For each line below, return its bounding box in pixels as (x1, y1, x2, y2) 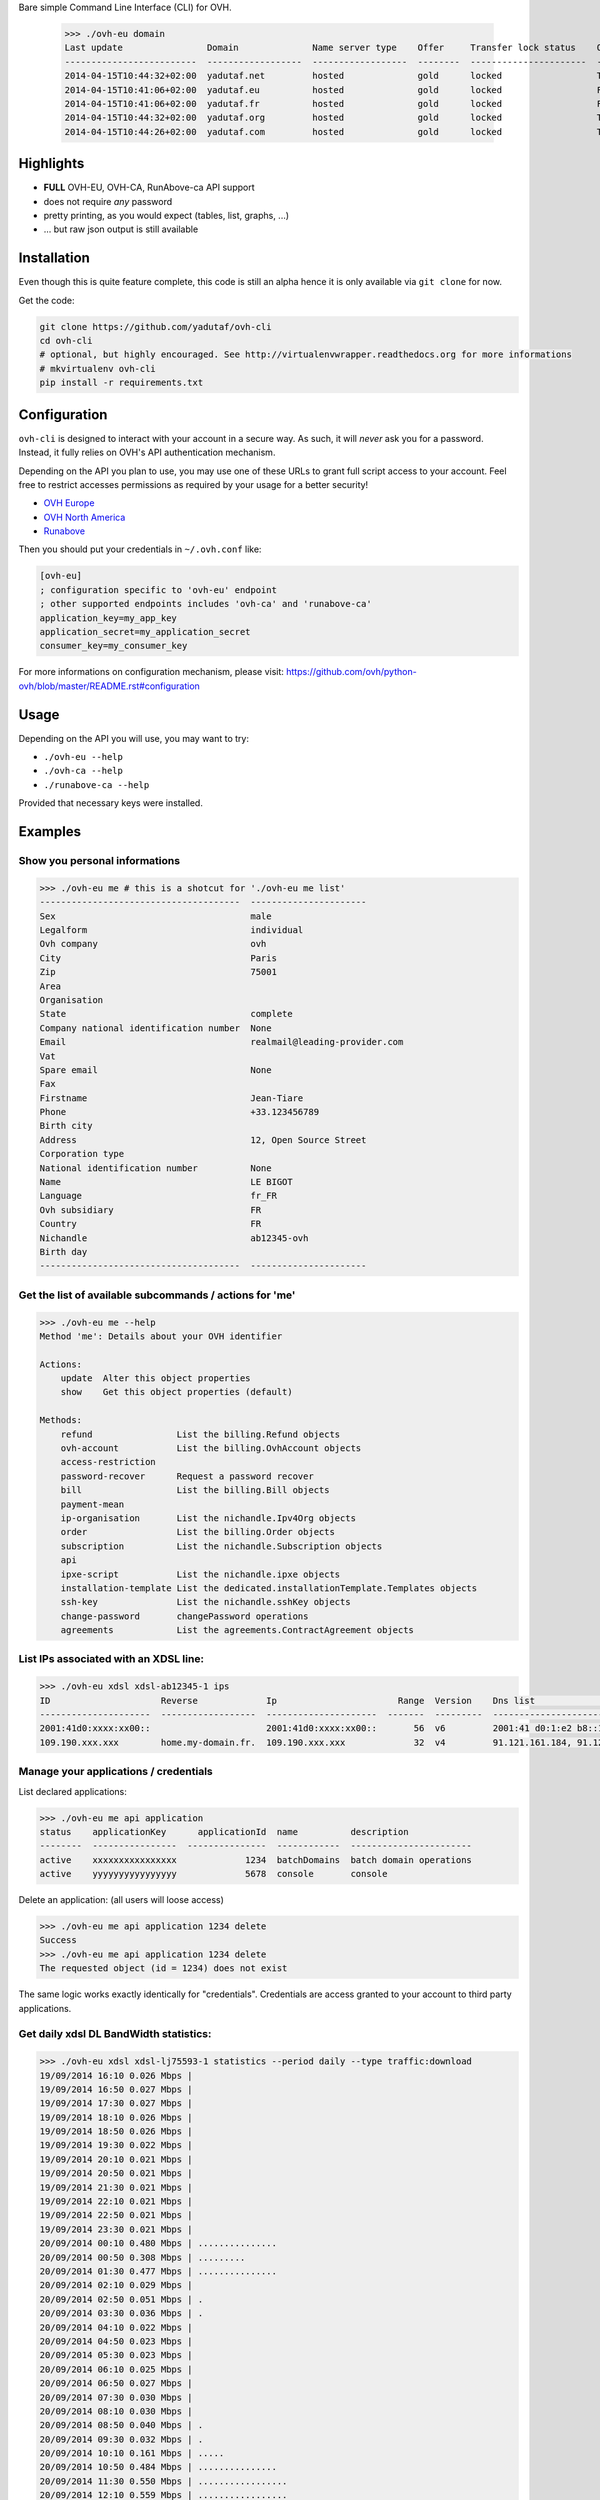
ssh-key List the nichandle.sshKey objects (60, 1596, 351, 1608)
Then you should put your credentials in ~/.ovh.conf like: (18, 543, 262, 555)
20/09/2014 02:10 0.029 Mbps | (39, 2280, 194, 2291)
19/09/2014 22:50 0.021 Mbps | (39, 2210, 194, 2221)
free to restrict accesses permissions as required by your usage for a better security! (18, 478, 369, 490)
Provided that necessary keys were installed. (18, 797, 204, 809)
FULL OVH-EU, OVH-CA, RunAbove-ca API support (43, 181, 255, 194)
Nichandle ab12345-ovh (39, 1232, 309, 1244)
